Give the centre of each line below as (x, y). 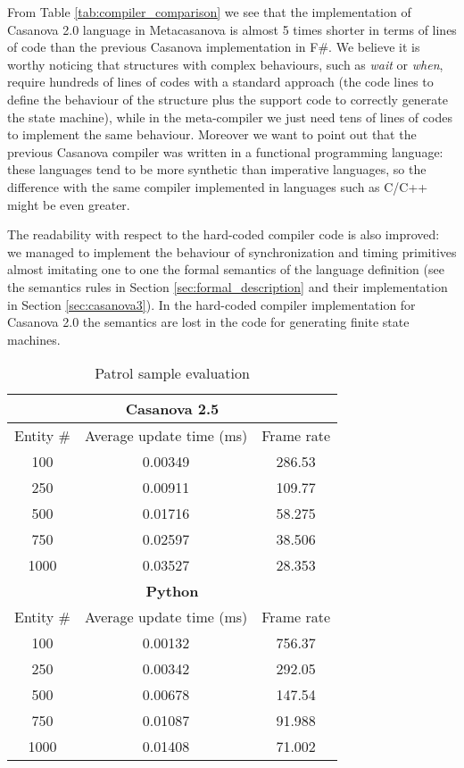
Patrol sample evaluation (172, 373)
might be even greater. (69, 204)
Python (172, 591)
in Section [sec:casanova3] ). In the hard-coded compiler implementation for (211, 304)
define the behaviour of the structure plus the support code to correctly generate (228, 99)
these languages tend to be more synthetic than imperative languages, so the (217, 169)
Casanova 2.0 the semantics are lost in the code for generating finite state (208, 322)
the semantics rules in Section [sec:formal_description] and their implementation (228, 286)
